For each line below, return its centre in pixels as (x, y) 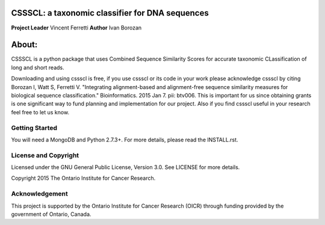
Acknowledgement (40, 194)
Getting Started (34, 128)
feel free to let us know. (40, 112)
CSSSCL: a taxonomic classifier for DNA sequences (110, 13)
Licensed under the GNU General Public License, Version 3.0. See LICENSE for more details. (125, 167)
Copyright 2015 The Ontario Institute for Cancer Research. (83, 178)
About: (24, 45)
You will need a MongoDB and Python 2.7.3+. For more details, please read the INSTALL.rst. (125, 140)
